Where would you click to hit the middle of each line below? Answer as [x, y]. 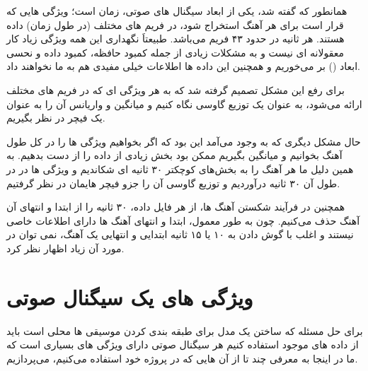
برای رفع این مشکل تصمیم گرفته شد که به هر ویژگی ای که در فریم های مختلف [176, 89]
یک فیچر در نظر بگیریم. [56, 118]
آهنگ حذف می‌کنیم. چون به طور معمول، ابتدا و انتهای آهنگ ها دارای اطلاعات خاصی [183, 220]
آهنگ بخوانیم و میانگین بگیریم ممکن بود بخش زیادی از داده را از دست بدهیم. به [174, 155]
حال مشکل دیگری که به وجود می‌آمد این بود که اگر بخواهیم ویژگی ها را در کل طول [184, 141]
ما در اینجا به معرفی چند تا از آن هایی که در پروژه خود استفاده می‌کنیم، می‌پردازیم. [182, 358]
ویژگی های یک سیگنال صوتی [130, 296]
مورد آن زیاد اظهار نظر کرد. [65, 248]
